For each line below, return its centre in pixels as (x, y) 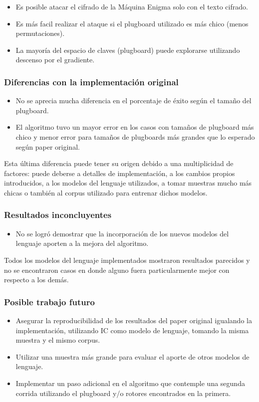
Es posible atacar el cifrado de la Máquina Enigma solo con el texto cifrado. (132, 6)
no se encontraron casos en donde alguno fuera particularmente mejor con (117, 270)
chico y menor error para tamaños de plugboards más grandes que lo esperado (135, 136)
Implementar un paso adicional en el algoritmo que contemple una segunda (130, 383)
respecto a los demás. (36, 280)
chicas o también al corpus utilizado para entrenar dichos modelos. (106, 192)
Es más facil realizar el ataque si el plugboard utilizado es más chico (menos (132, 23)
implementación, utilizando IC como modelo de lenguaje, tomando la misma (132, 330)
